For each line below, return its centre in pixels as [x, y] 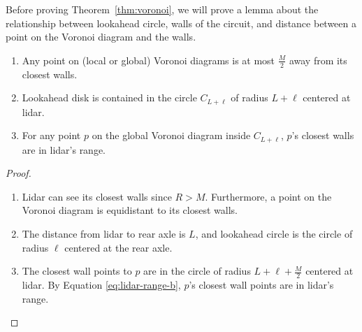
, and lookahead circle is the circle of [274, 234]
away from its [318, 60]
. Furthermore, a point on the [268, 196]
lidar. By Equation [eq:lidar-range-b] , [101, 285]
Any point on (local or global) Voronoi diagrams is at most [149, 60]
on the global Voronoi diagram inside [171, 135]
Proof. [19, 173]
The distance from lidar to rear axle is [104, 234]
